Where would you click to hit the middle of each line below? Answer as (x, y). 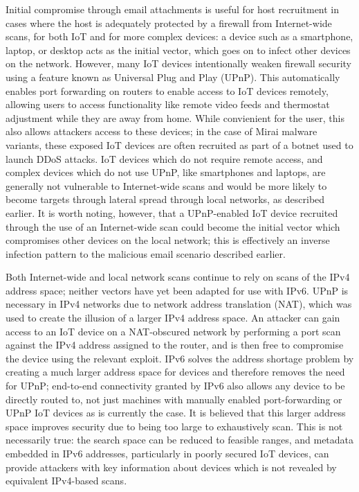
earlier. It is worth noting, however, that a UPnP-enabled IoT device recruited (172, 212)
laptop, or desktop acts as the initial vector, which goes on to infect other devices (178, 50)
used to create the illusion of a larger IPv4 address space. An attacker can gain (173, 318)
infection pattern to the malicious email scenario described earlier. (146, 253)
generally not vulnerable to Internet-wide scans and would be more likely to (166, 185)
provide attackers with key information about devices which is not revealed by (171, 467)
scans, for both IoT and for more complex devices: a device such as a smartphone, (179, 36)
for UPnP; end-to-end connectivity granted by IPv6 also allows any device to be (175, 386)
